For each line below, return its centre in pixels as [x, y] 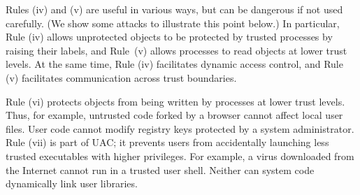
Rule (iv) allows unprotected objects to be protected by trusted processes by [169, 37]
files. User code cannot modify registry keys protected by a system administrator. [180, 128]
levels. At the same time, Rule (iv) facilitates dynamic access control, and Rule [174, 64]
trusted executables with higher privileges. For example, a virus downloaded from [180, 156]
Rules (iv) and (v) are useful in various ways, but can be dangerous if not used [174, 9]
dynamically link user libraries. [72, 183]
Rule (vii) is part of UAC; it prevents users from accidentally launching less [167, 142]
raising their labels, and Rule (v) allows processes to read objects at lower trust [177, 50]
